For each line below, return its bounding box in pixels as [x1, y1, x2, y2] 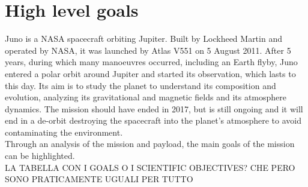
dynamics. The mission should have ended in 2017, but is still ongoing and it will [5, 102, 303, 115]
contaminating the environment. [5, 125, 123, 138]
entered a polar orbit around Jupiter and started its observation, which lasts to [5, 67, 296, 79]
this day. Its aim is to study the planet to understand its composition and [5, 79, 276, 91]
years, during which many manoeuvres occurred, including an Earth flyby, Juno [5, 56, 298, 68]
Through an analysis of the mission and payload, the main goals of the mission [5, 137, 295, 150]
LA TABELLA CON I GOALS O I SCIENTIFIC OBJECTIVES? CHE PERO [5, 161, 295, 173]
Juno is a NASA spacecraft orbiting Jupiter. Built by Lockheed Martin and [5, 32, 282, 45]
